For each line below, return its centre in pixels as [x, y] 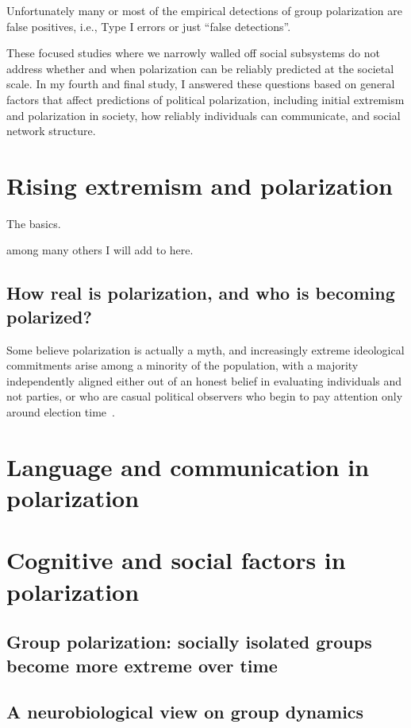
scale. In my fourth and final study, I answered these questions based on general [201, 84]
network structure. [51, 131]
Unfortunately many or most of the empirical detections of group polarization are [204, 10]
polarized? [49, 316]
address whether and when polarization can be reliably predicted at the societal [200, 68]
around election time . [61, 412]
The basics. [34, 223]
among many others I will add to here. [100, 250]
